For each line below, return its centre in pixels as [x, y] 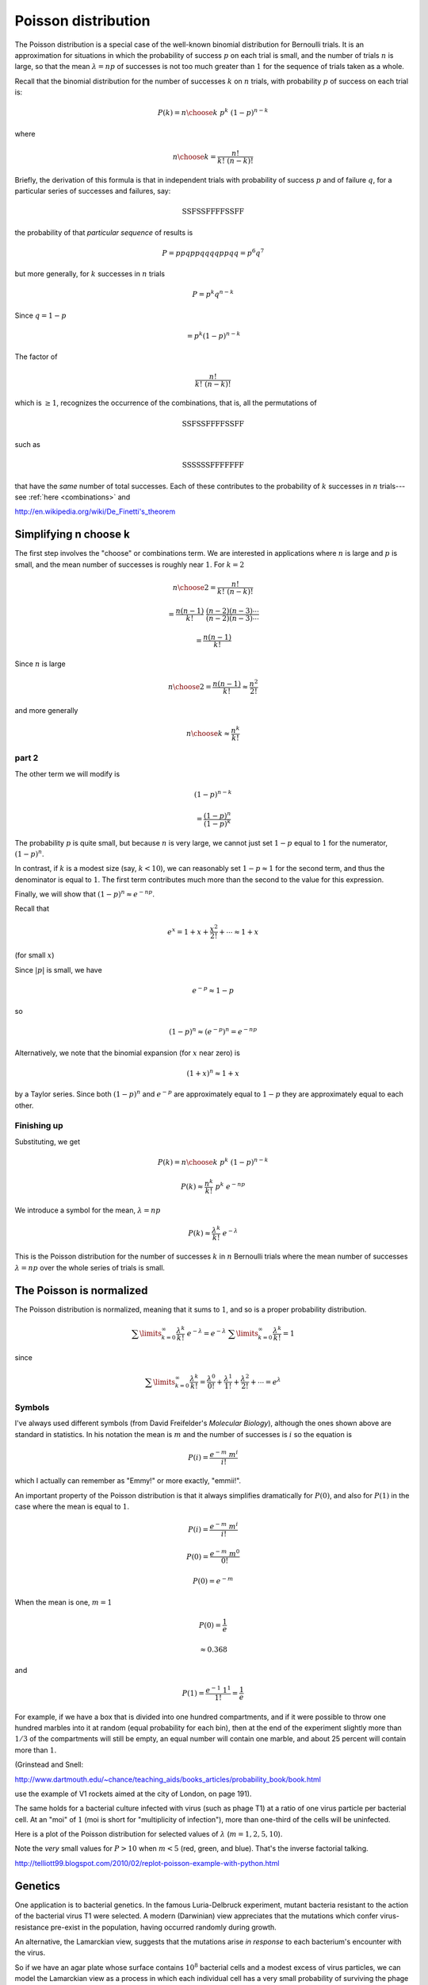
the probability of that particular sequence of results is [104, 232]
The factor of [36, 357]
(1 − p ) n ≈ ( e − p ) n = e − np [213, 1031]
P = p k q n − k [213, 294]
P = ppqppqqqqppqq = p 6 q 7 [213, 252]
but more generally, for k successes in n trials [90, 274]
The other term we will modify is [67, 773]
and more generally [46, 710]
